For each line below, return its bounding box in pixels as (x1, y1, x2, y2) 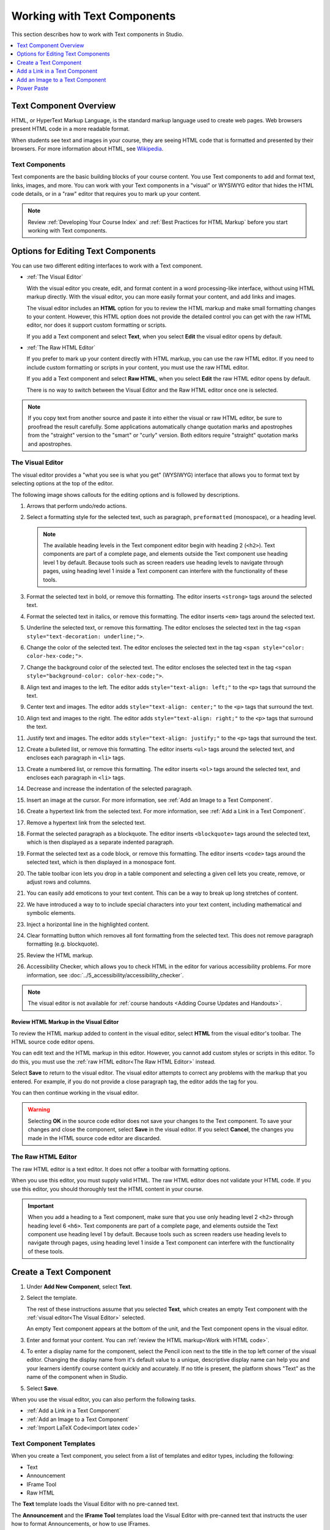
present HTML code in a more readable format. (11, 125, 130, 133)
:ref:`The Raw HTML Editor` (26, 344, 96, 351)
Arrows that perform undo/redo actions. (26, 502, 128, 509)
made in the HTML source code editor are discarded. (28, 1134, 161, 1141)
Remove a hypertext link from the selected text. (26, 819, 146, 826)
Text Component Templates (11, 1439, 96, 1447)
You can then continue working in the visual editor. (11, 1089, 139, 1097)
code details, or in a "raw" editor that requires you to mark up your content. (11, 190, 201, 197)
